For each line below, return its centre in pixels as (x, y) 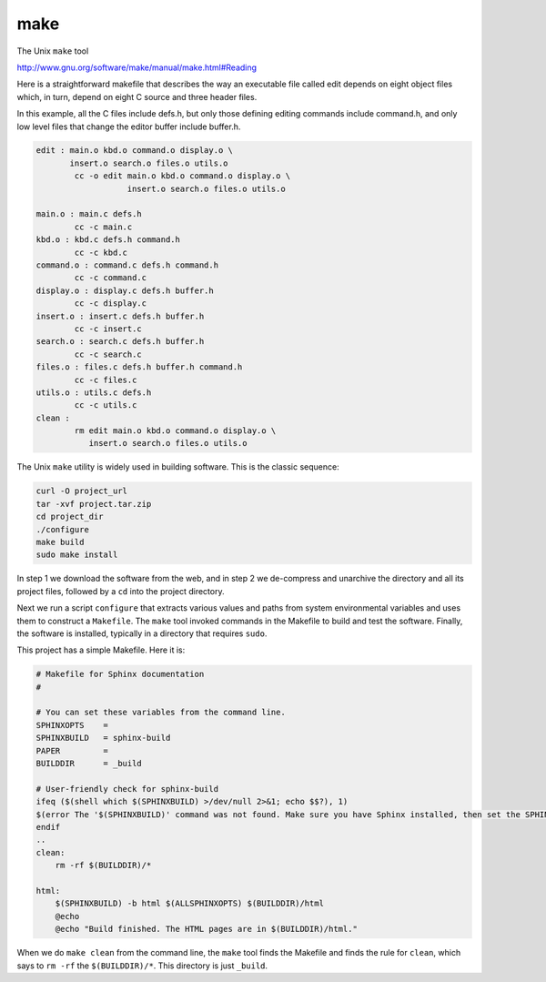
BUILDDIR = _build (89, 764)
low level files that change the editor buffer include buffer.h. (129, 127)
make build (60, 542)
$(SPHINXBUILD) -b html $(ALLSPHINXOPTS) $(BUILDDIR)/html (190, 904)
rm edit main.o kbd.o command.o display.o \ (175, 431)
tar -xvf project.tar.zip (94, 504)
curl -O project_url (81, 491)
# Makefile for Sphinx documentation (120, 674)
